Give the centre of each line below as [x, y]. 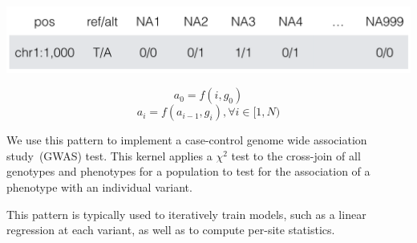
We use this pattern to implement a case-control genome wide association [187, 140]
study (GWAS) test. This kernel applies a [109, 155]
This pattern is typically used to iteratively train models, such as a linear [186, 214]
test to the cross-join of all [296, 155]
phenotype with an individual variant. [99, 187]
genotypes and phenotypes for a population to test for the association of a [188, 171]
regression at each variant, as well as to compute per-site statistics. [171, 230]
